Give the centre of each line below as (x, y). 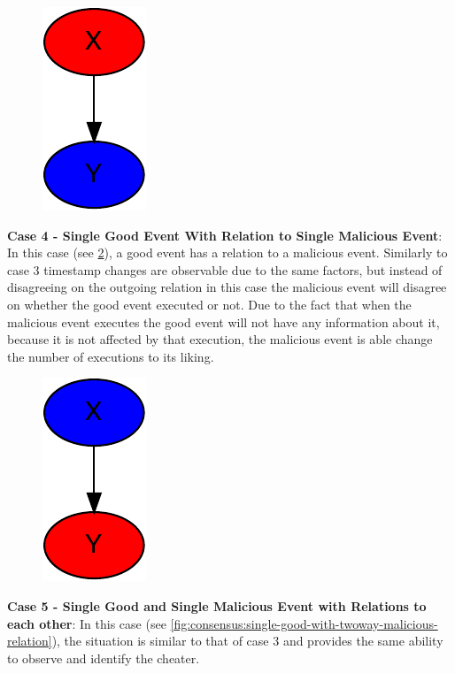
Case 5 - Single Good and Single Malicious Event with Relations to (217, 605)
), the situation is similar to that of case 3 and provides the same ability (247, 641)
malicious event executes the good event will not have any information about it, (224, 321)
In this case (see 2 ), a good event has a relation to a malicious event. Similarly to (227, 252)
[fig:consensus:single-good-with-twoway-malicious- (304, 623)
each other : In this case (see (87, 623)
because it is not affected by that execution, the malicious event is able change (220, 339)
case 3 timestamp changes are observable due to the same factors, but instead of (225, 269)
